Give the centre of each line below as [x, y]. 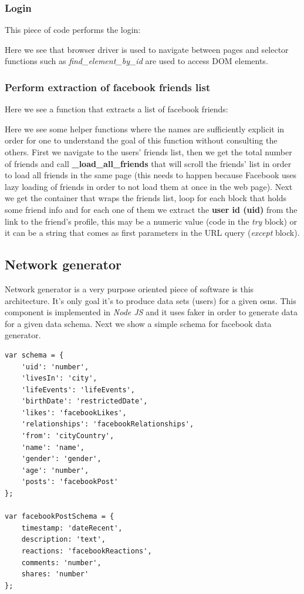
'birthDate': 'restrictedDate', [85, 401]
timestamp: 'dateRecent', [72, 528]
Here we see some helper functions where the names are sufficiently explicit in [145, 129]
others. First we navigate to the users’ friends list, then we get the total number [148, 152]
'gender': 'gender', [61, 459]
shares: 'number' [55, 574]
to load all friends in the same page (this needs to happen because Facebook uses [151, 175]
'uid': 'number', [55, 367]
